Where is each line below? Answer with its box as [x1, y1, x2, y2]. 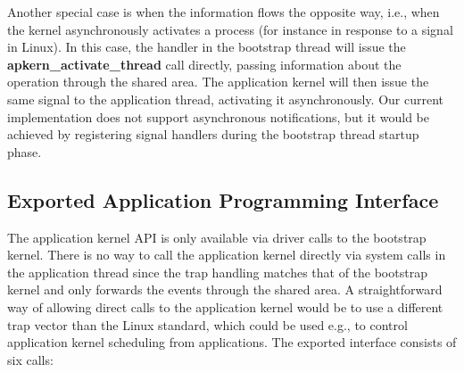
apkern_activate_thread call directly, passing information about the [7, 54, 402, 73]
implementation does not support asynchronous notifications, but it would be [7, 107, 430, 126]
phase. [7, 142, 42, 161]
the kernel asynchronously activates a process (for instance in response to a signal [7, 20, 453, 38]
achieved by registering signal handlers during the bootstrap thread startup [7, 125, 419, 144]
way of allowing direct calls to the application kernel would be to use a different [7, 297, 443, 316]
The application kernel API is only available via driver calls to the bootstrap [7, 227, 427, 246]
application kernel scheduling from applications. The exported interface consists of [7, 333, 457, 351]
